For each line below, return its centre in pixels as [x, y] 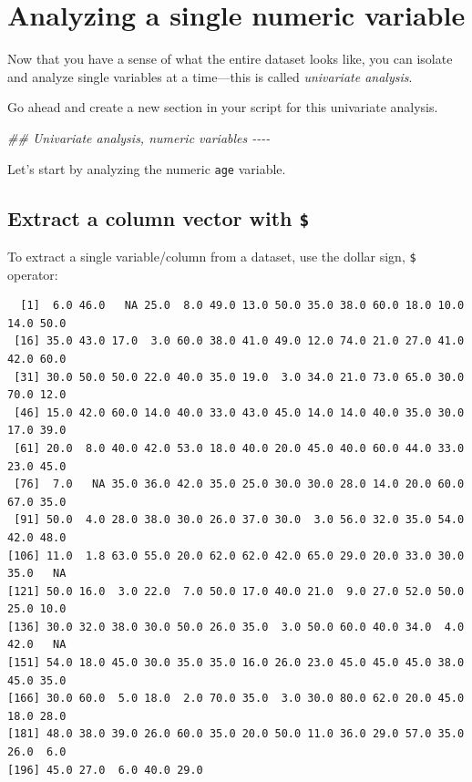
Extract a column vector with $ [159, 217]
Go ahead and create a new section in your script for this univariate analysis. [223, 107]
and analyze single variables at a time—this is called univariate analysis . [210, 76]
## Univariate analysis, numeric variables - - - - [139, 137]
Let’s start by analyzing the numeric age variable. [147, 168]
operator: [33, 274]
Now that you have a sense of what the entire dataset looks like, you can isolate [230, 59]
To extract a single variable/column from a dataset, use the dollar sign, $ [212, 256]
